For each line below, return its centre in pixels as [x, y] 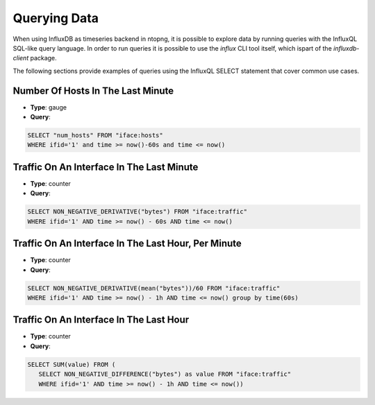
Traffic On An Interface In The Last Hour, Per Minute [127, 244]
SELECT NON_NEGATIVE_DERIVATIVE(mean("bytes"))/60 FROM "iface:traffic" [154, 288]
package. [43, 58]
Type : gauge [49, 107]
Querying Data [56, 18]
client [21, 58]
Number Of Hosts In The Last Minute [93, 91]
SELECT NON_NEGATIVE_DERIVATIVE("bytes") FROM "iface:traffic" [137, 212]
